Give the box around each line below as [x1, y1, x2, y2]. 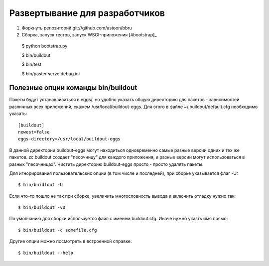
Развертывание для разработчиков [9, 7, 165, 18]
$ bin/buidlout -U [18, 182, 63, 188]
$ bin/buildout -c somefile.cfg [18, 227, 97, 233]
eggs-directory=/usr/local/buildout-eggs [18, 136, 121, 142]
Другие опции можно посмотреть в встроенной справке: [9, 238, 132, 244]
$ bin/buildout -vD [18, 205, 66, 210]
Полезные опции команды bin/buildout [9, 84, 137, 92]
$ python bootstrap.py [21, 43, 68, 49]
